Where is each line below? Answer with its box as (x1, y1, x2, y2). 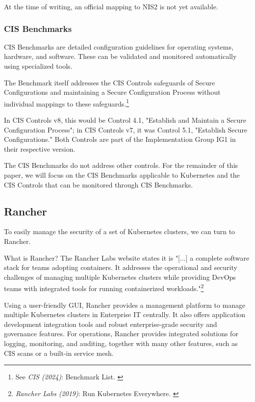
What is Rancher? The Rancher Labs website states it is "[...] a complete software (4, 252, 250, 263)
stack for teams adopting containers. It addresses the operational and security (4, 262, 237, 272)
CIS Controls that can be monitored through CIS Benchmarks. (4, 179, 193, 189)
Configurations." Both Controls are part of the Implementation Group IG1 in (4, 134, 236, 144)
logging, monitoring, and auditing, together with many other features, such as (4, 338, 238, 348)
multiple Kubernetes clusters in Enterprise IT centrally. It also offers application (4, 309, 246, 320)
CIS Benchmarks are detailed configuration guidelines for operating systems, (4, 41, 233, 52)
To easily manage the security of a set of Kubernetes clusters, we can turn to (4, 226, 235, 237)
